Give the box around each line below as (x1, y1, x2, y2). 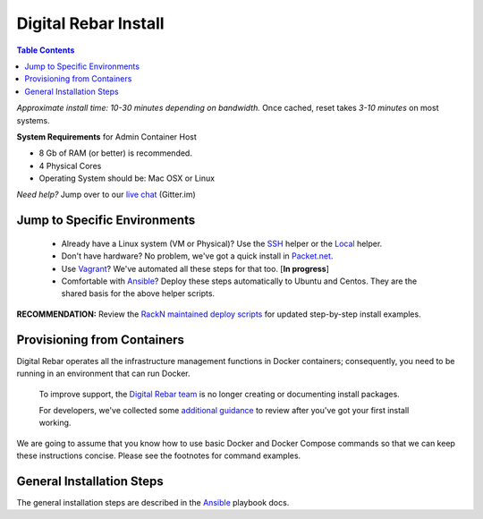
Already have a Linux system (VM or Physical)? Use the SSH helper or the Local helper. (61, 238, 383, 249)
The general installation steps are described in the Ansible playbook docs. (16, 497, 290, 507)
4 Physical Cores (38, 160, 102, 171)
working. (38, 417, 72, 429)
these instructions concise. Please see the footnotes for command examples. (16, 450, 301, 461)
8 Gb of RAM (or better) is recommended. (38, 148, 192, 158)
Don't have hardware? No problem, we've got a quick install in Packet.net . (61, 251, 334, 261)
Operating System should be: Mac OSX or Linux (38, 173, 215, 183)
